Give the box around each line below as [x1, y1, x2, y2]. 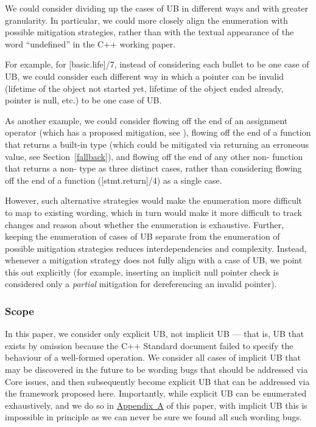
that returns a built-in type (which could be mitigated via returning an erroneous [5, 137, 309, 150]
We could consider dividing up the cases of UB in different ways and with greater [5, 2, 309, 14]
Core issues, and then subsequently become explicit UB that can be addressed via [5, 375, 310, 387]
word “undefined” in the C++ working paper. [5, 37, 176, 50]
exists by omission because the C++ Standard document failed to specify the [5, 339, 293, 352]
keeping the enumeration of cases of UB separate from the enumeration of [5, 230, 280, 243]
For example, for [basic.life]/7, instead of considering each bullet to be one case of [5, 58, 309, 71]
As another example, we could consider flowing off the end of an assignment [5, 114, 288, 127]
